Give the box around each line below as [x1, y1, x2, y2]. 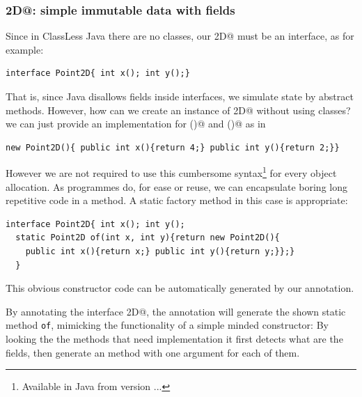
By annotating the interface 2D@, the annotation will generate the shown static [6, 304, 346, 318]
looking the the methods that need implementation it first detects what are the [6, 332, 343, 346]
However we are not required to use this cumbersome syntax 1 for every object [6, 164, 337, 180]
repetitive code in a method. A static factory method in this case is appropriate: [6, 193, 348, 208]
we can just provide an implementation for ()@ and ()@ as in [6, 116, 266, 131]
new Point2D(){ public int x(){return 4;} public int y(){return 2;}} [6, 142, 340, 153]
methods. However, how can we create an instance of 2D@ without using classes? [6, 102, 351, 117]
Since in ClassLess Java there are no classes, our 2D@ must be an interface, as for [6, 29, 354, 43]
